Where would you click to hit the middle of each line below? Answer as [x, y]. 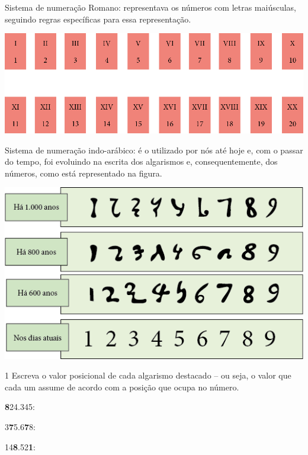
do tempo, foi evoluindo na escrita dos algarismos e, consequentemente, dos [141, 161]
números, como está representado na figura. [84, 173]
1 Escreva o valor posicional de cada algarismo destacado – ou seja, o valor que [148, 375]
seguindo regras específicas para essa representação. [98, 19]
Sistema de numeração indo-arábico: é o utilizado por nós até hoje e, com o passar [154, 150]
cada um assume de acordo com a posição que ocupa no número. [122, 387]
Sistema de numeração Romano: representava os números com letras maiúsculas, [151, 7]
